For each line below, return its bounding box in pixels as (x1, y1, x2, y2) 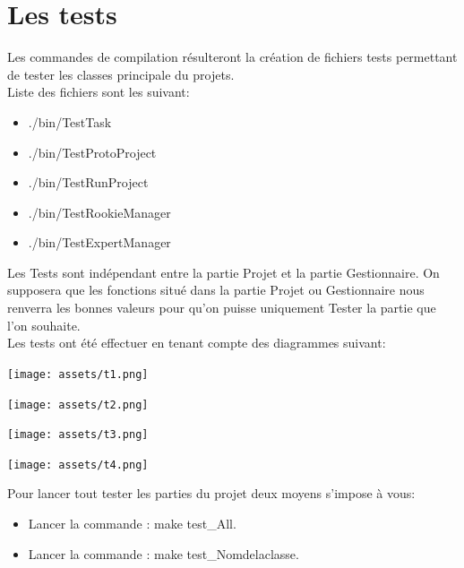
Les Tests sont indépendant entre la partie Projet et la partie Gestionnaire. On (7, 262, 440, 281)
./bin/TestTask (28, 112, 112, 131)
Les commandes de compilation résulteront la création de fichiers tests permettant (7, 47, 458, 66)
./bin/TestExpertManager (28, 233, 171, 252)
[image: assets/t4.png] (7, 458, 149, 471)
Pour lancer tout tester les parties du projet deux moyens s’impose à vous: (7, 484, 416, 503)
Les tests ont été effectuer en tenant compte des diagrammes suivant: (7, 333, 386, 352)
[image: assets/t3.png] (7, 428, 149, 442)
